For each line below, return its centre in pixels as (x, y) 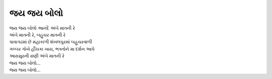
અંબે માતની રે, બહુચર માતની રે (37, 34)
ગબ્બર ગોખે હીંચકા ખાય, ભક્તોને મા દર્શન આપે (52, 49)
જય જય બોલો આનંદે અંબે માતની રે (42, 28)
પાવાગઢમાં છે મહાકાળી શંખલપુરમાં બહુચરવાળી (51, 42)
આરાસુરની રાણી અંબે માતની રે (37, 56)
